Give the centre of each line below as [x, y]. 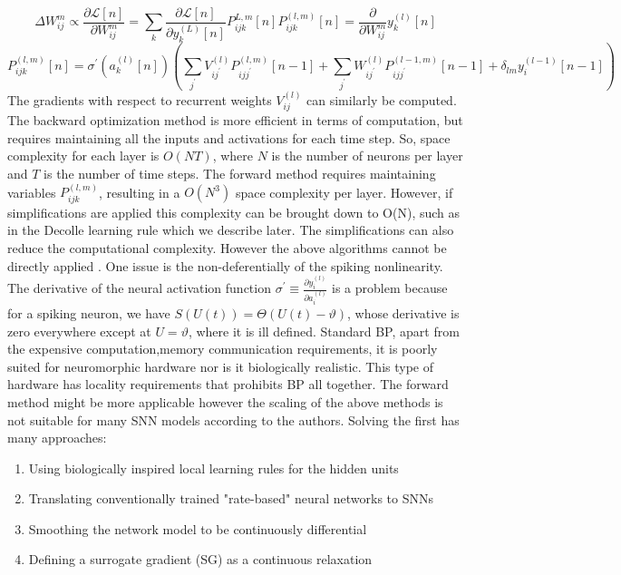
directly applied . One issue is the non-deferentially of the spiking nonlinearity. [225, 265]
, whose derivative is [403, 312]
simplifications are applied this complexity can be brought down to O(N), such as [234, 212]
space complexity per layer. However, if [344, 192]
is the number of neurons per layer [367, 156]
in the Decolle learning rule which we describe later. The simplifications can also [231, 230]
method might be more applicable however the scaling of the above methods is [225, 401]
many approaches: [57, 438]
